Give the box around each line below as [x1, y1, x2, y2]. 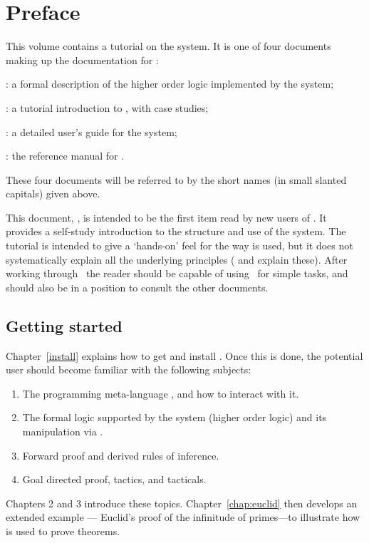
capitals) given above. [6, 186, 100, 201]
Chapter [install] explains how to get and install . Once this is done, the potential [6, 348, 363, 363]
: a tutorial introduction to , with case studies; [6, 100, 209, 115]
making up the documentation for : [6, 52, 159, 67]
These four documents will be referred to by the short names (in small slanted [6, 172, 347, 187]
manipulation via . [22, 424, 103, 439]
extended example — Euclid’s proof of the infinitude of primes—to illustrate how [6, 510, 360, 524]
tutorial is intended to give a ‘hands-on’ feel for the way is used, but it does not [6, 238, 353, 253]
